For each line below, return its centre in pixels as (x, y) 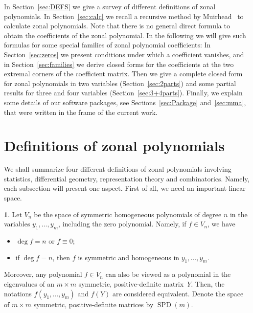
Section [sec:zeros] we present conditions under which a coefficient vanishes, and (124, 54)
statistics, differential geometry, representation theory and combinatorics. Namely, (127, 178)
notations (18, 293)
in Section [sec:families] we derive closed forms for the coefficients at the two (119, 64)
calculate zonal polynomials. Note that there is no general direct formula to (117, 26)
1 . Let (13, 214)
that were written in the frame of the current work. (81, 112)
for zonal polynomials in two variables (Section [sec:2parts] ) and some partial (120, 83)
